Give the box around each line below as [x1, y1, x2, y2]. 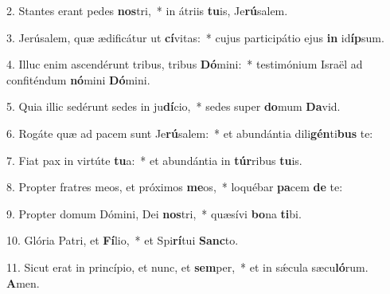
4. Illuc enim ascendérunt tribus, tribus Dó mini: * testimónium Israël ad [6, 56, 363, 73]
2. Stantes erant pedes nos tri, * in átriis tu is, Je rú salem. [6, 2, 288, 18]
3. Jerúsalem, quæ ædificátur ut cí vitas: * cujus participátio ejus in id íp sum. [6, 29, 384, 45]
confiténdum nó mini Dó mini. [6, 71, 150, 88]
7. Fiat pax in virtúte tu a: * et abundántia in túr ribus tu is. [6, 151, 302, 168]
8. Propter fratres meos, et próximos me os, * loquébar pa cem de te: [6, 178, 343, 195]
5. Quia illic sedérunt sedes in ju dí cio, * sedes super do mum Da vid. [6, 98, 341, 115]
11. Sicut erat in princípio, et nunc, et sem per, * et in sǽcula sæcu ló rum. [6, 258, 369, 275]
